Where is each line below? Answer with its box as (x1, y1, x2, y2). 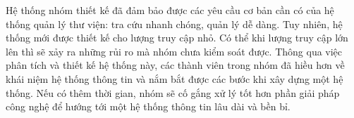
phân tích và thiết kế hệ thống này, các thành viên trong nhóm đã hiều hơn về (6, 58, 345, 72)
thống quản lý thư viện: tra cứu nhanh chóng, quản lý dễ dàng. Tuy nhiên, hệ (6, 16, 343, 31)
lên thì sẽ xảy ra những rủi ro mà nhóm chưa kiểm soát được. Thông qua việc (6, 44, 343, 58)
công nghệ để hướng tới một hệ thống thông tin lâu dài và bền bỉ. (6, 99, 291, 114)
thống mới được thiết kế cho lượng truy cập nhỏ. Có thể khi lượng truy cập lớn (6, 30, 348, 45)
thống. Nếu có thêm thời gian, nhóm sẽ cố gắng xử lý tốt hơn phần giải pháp (6, 85, 340, 100)
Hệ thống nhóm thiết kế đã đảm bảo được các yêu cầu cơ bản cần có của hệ (6, 3, 334, 17)
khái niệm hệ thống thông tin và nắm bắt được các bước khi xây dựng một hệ (6, 71, 343, 86)
